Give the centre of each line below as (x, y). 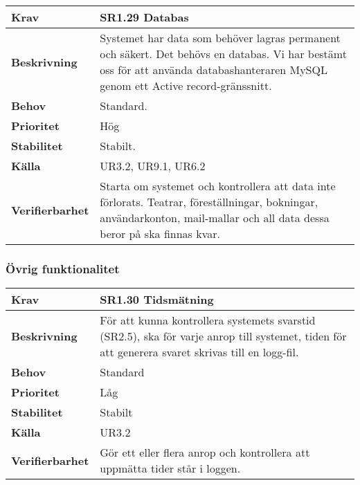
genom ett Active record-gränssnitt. (186, 85)
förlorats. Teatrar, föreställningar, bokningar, (209, 202)
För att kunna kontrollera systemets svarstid (208, 320)
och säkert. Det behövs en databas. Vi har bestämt (223, 54)
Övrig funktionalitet (63, 268)
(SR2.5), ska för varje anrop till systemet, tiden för (223, 336)
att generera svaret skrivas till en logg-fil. (199, 352)
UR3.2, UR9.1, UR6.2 (153, 166)
